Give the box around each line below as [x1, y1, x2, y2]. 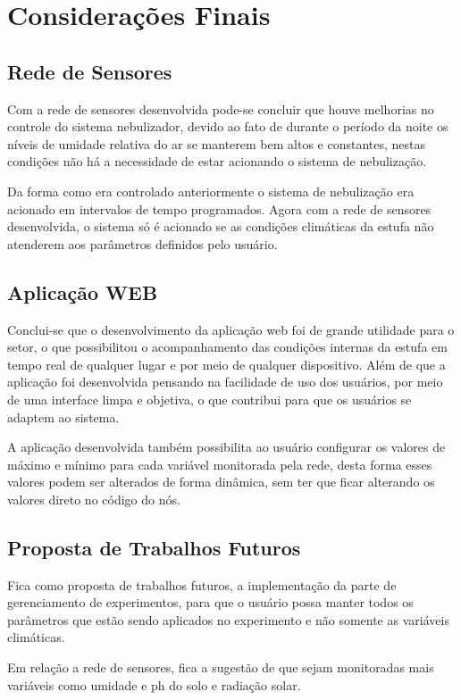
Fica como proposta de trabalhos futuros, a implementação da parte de [7, 575, 397, 594]
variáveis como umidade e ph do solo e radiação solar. [7, 675, 301, 694]
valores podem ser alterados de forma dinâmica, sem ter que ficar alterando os [7, 472, 435, 491]
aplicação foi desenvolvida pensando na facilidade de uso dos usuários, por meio [7, 372, 443, 391]
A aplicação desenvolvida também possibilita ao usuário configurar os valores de [7, 437, 446, 456]
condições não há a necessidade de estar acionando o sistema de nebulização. [7, 152, 427, 171]
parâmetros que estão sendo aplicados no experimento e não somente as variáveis [7, 610, 449, 629]
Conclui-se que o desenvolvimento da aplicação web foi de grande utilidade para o [7, 320, 455, 338]
